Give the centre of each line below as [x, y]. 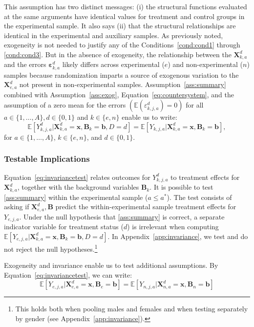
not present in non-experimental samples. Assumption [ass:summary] [123, 84]
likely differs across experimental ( [113, 64]
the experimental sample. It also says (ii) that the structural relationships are [120, 26]
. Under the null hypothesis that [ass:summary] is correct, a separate [122, 216]
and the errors [25, 64]
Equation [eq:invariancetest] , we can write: [68, 274]
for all [195, 105]
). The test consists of [199, 197]
